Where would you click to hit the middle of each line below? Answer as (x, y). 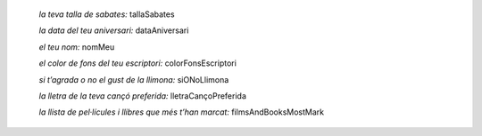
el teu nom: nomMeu (77, 47)
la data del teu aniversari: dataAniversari (114, 30)
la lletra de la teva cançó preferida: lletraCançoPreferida (143, 96)
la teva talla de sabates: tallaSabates (107, 14)
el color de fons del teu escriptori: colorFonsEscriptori (137, 63)
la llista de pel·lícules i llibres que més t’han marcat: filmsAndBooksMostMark (182, 112)
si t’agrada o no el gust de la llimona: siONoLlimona (134, 79)
